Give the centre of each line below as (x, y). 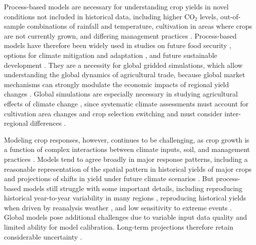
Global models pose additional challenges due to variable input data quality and (126, 217)
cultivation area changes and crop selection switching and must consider (113, 113)
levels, (209, 16)
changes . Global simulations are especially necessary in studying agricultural (121, 94)
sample (15, 26)
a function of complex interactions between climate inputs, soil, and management (127, 149)
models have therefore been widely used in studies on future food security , (118, 45)
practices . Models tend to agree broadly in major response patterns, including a (126, 159)
